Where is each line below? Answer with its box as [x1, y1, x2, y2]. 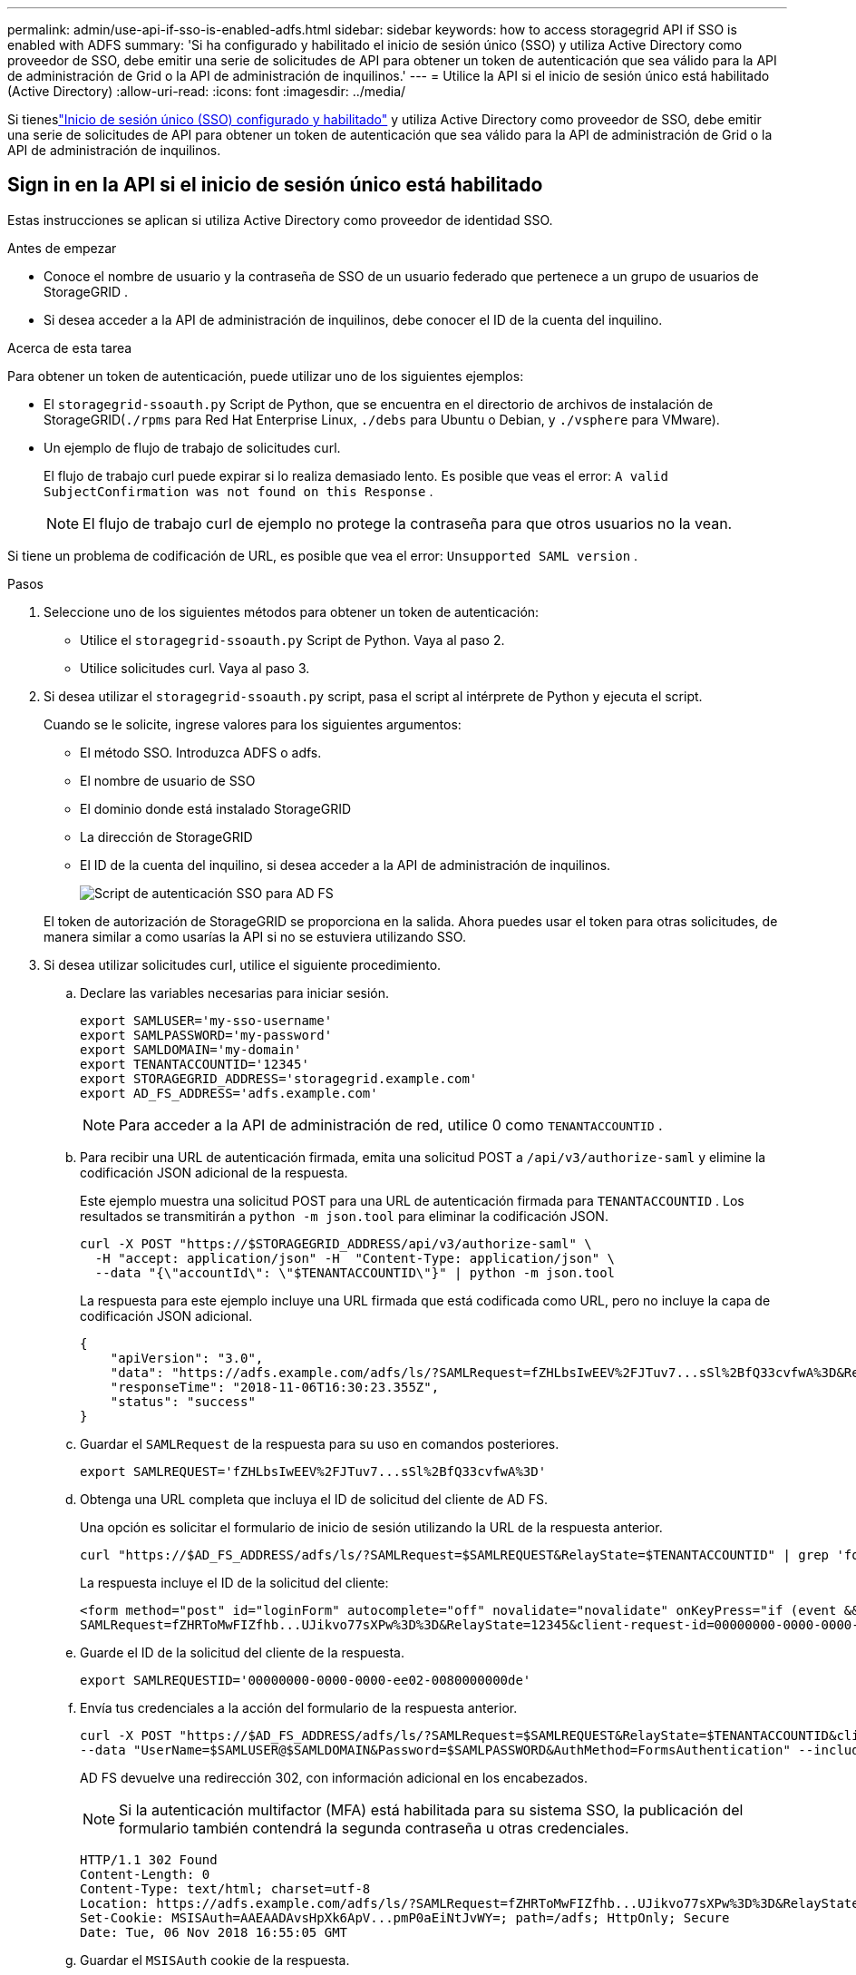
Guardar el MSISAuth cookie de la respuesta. [80, 1951, 350, 1968]
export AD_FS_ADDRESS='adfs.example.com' [80, 1085, 378, 1100]
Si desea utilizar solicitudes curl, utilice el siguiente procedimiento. [44, 956, 442, 973]
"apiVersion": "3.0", [110, 1350, 264, 1365]
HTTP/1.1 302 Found [80, 1852, 218, 1867]
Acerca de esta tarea [7, 339, 132, 356]
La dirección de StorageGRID [80, 828, 253, 845]
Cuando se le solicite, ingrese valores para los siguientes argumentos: [44, 716, 462, 732]
